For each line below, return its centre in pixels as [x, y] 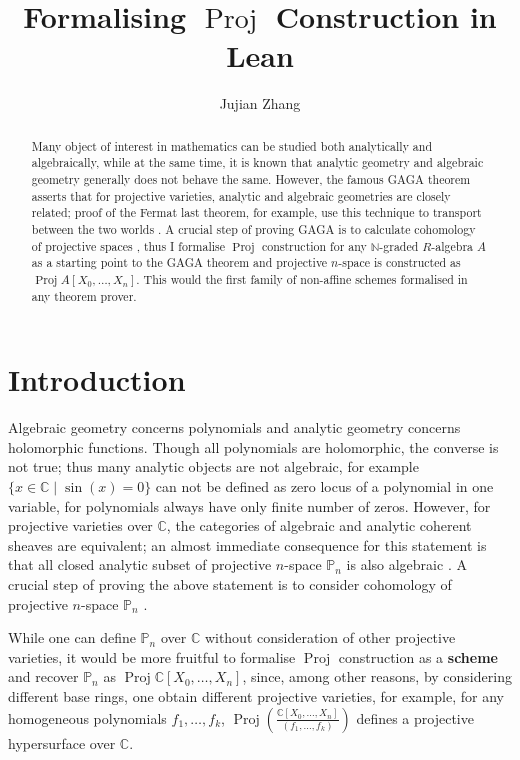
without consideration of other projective [330, 637]
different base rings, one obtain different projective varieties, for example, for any [256, 695]
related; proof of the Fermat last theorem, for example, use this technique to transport [256, 212]
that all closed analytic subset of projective [140, 564]
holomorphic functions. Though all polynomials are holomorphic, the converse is [253, 446]
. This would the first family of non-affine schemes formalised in [302, 278]
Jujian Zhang [260, 103]
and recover [43, 676]
